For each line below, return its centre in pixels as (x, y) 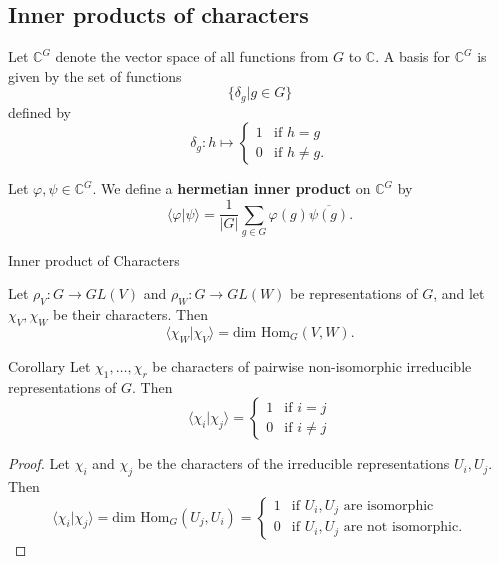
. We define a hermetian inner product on (231, 188)
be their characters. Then (130, 314)
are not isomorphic (401, 527)
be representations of (354, 293)
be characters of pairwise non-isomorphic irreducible (312, 365)
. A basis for (413, 56)
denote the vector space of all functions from (192, 56)
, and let (459, 293)
